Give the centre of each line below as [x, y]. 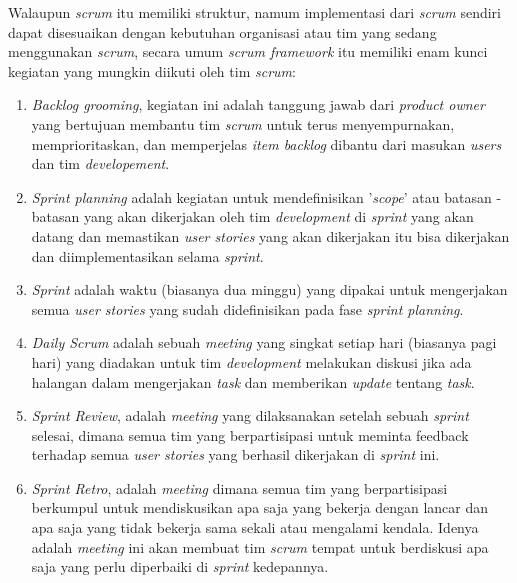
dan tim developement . [100, 163]
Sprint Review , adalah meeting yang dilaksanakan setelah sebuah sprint [250, 415]
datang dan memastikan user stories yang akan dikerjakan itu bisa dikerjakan [270, 235]
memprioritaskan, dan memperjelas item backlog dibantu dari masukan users [266, 143]
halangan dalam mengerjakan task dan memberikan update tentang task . [253, 381]
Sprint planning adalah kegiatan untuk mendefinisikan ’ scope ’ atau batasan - [266, 196]
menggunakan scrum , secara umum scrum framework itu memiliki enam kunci [248, 51]
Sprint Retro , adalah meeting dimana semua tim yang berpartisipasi [239, 487]
